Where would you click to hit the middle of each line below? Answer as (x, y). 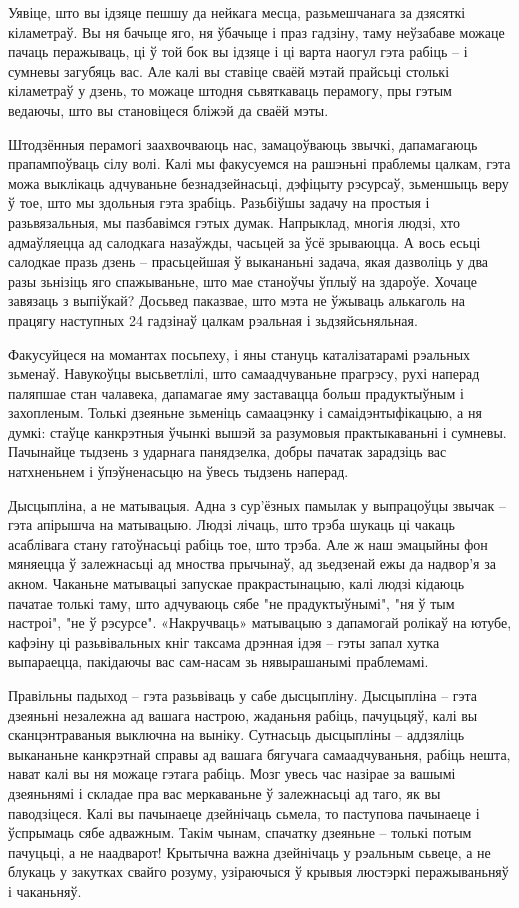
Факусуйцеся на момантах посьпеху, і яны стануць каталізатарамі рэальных (239, 353)
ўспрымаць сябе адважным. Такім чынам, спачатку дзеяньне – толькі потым (240, 832)
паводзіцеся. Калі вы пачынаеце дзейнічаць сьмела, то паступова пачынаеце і (244, 812)
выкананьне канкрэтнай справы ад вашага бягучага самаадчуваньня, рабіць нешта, (259, 753)
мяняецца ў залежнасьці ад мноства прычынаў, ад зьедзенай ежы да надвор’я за (252, 563)
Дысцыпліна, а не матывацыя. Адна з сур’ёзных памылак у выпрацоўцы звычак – (257, 504)
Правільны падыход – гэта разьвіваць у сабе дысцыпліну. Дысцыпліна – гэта (243, 695)
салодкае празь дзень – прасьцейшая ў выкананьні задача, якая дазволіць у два (248, 261)
